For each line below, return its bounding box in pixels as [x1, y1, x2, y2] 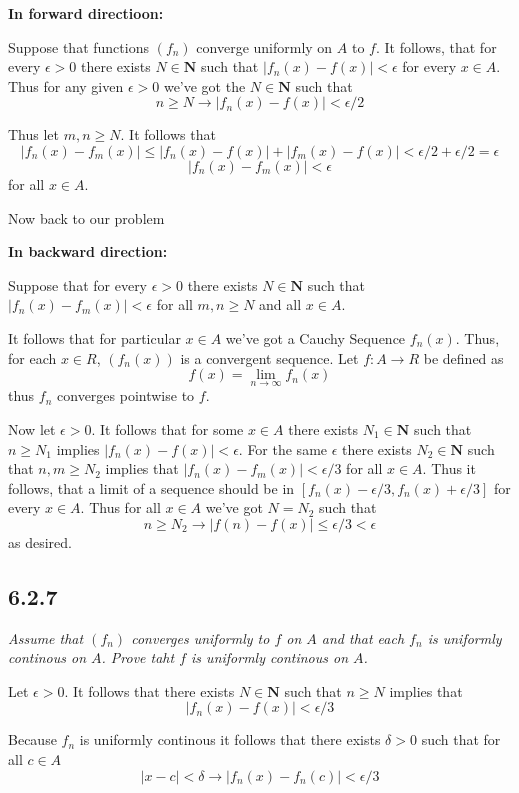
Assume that [8, 627, 84, 648]
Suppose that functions [8, 36, 149, 57]
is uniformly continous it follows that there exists [79, 729, 381, 750]
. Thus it [422, 458, 476, 479]
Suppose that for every [8, 274, 148, 295]
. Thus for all [80, 497, 161, 518]
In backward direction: [8, 241, 168, 262]
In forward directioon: [8, 3, 164, 23]
